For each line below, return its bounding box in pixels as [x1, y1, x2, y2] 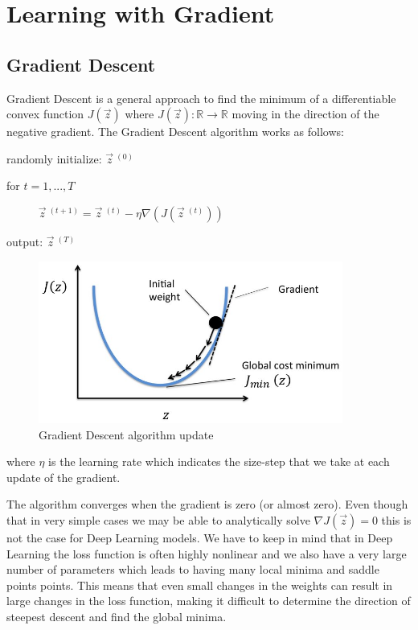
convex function [6, 105, 84, 122]
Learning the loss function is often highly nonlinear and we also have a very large [6, 545, 407, 562]
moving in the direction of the [232, 105, 379, 122]
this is [381, 511, 412, 528]
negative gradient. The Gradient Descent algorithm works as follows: [6, 123, 344, 140]
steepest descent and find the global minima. [6, 607, 227, 624]
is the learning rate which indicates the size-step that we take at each [48, 453, 390, 470]
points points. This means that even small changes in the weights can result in [6, 576, 393, 593]
